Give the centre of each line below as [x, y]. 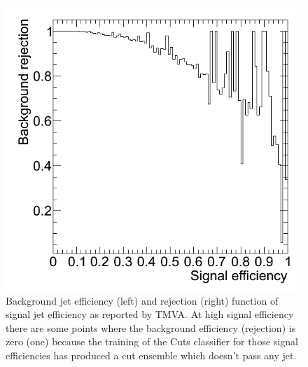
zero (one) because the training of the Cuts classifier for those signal [152, 341]
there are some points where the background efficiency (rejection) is [151, 327]
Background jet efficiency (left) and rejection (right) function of [142, 300]
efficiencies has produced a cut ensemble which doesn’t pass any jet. [151, 355]
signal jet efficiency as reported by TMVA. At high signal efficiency [150, 314]
